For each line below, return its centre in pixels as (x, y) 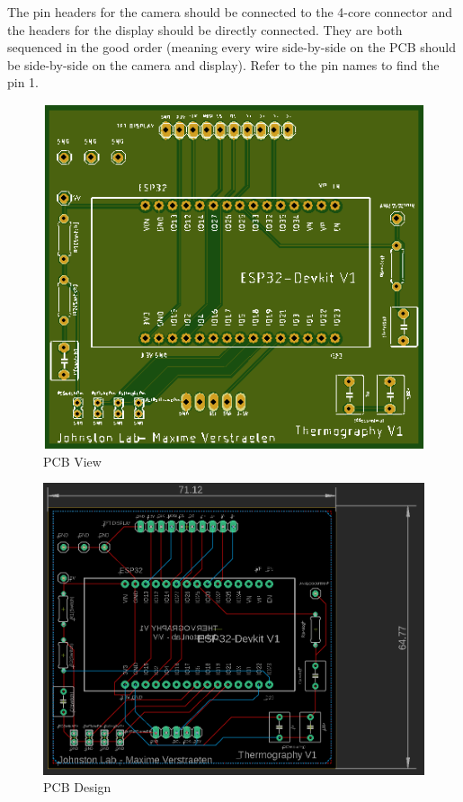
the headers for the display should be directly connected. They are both (205, 29)
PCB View (72, 461)
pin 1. (23, 82)
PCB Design (77, 787)
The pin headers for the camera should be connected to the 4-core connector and (230, 12)
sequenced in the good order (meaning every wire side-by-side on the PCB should (231, 47)
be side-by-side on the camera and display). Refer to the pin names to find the (223, 64)
